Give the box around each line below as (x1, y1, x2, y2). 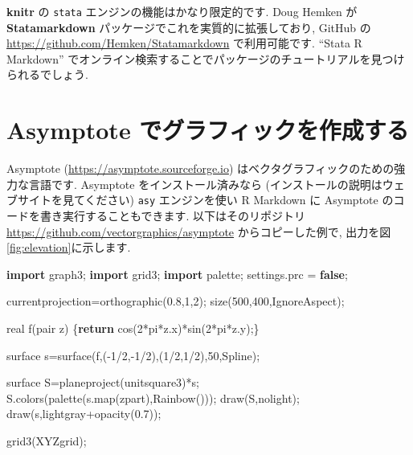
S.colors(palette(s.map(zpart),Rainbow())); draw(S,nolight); (6, 389, 300, 406)
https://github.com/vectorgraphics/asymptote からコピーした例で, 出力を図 (6, 223, 391, 240)
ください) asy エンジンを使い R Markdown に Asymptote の (84, 191, 394, 208)
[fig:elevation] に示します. (6, 239, 131, 256)
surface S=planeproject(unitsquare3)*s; (6, 374, 199, 391)
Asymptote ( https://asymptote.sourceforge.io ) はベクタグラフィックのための (6, 160, 395, 177)
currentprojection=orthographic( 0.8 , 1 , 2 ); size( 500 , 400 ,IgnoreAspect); (6, 293, 345, 309)
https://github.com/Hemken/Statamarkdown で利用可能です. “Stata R (6, 35, 362, 51)
